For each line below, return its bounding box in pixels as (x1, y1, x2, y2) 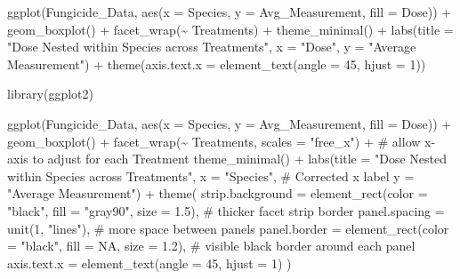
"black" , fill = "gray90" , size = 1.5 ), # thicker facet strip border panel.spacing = (7, 201, 445, 219)
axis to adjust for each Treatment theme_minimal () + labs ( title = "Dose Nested (7, 149, 447, 168)
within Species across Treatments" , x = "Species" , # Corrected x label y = (7, 166, 415, 185)
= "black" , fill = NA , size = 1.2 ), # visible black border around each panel (7, 236, 416, 255)
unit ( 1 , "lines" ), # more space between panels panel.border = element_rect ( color (7, 219, 449, 237)
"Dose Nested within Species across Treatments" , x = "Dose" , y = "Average (7, 37, 416, 56)
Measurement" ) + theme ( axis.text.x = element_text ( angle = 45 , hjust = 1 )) (7, 54, 426, 73)
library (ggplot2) (7, 84, 93, 103)
